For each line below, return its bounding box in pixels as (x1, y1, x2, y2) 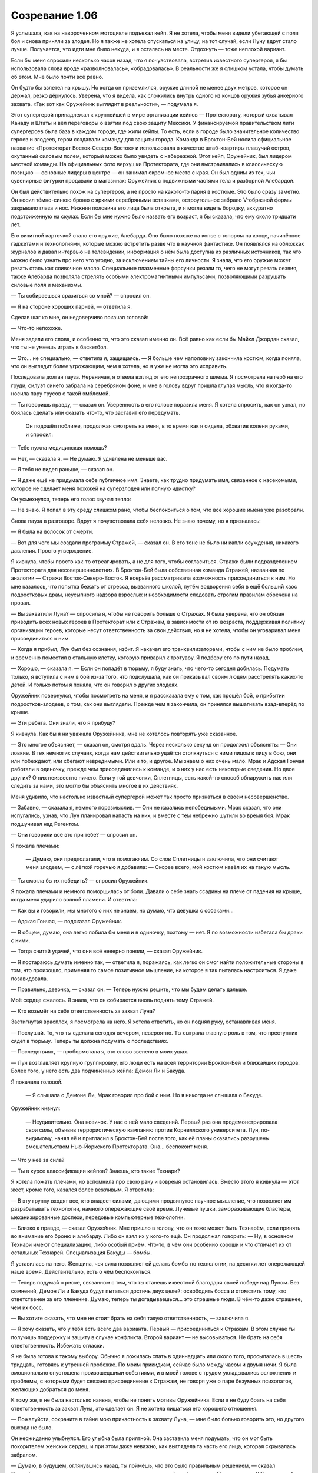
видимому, (25, 1135, 54, 1142)
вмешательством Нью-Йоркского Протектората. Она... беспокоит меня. (25, 1143, 208, 1150)
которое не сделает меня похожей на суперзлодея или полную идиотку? (11, 485, 196, 492)
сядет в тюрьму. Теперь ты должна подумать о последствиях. (11, 1037, 169, 1044)
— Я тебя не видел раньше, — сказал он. (11, 465, 114, 473)
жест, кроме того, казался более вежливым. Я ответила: (11, 1186, 154, 1193)
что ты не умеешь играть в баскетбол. (11, 344, 108, 351)
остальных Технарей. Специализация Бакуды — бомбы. (11, 1249, 153, 1256)
